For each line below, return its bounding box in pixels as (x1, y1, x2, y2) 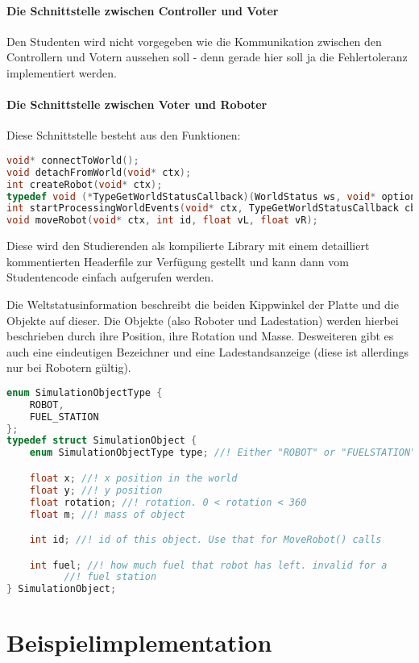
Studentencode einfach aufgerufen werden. (6, 269, 214, 286)
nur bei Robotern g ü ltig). (6, 359, 131, 376)
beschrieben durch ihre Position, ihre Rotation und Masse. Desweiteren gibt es (6, 327, 394, 344)
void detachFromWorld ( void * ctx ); (6, 166, 192, 178)
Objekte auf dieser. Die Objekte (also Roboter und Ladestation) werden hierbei (6, 311, 399, 328)
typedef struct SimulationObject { (6, 435, 197, 447)
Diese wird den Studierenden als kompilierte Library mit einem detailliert (6, 237, 370, 254)
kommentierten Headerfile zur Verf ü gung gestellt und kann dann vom (6, 252, 349, 269)
